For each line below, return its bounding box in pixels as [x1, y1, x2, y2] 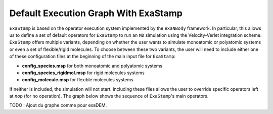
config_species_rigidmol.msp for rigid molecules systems [22, 70, 145, 76]
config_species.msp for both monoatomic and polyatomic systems [22, 63, 163, 69]
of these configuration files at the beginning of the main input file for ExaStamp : [9, 53, 176, 60]
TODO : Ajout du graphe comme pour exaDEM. [9, 102, 107, 108]
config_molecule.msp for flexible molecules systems [22, 77, 133, 83]
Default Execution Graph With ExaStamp [9, 8, 183, 19]
